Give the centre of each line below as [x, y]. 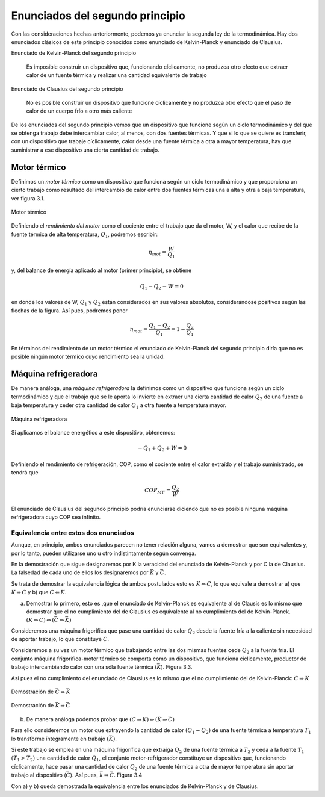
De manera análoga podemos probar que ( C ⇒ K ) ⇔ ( [92, 719]
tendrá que [25, 473]
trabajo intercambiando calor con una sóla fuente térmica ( [84, 667]
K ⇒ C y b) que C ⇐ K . [39, 592]
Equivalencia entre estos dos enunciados [73, 533]
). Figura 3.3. [176, 667]
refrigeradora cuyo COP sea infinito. [56, 517]
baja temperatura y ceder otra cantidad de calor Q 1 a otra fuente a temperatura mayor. [119, 406]
